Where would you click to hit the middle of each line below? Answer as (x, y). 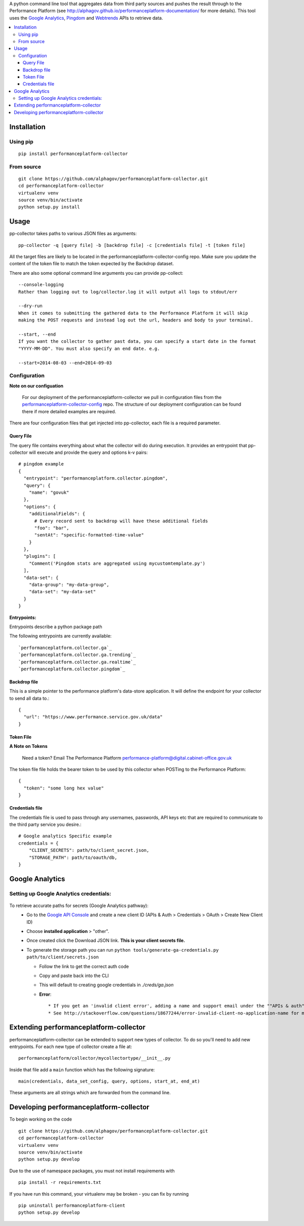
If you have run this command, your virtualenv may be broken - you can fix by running (99, 1194)
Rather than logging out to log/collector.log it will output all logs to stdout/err (128, 292)
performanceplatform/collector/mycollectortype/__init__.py (94, 1058)
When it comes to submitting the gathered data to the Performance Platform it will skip (133, 313)
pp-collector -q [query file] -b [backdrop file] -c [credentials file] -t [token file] (132, 245)
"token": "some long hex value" (64, 788)
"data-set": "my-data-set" (62, 592)
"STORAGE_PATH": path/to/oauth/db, (73, 857)
